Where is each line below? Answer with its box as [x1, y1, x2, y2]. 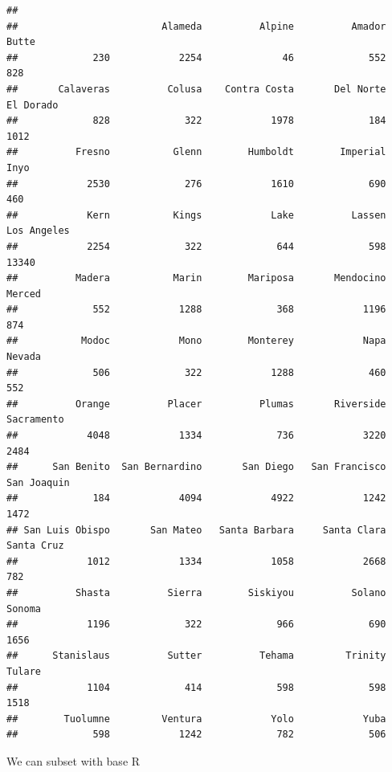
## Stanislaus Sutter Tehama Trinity [6, 650, 386, 662]
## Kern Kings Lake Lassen [6, 209, 386, 221]
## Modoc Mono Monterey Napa [6, 335, 386, 347]
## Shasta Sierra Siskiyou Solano [6, 586, 386, 598]
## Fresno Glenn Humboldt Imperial [6, 146, 386, 158]
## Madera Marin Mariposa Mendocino [6, 272, 386, 284]
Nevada [6, 351, 41, 363]
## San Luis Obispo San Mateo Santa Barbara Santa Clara [6, 524, 386, 536]
